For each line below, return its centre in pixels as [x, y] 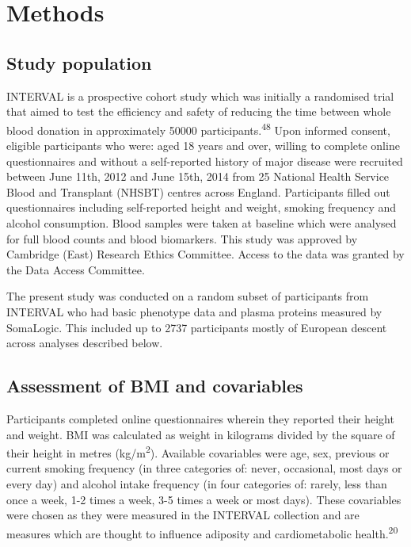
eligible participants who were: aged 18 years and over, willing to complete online [203, 145]
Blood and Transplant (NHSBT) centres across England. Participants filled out [198, 191]
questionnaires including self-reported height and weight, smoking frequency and [202, 207]
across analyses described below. [85, 343]
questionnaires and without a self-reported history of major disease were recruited [205, 161]
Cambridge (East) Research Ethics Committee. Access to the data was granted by [205, 254]
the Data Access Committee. [76, 269]
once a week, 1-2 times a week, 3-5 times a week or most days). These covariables [204, 499]
